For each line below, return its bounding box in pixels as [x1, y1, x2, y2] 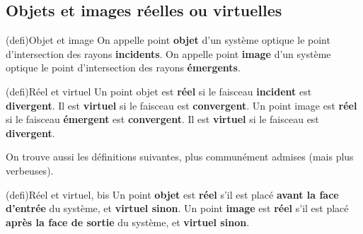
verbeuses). [6, 163, 54, 177]
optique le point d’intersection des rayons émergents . [6, 60, 241, 75]
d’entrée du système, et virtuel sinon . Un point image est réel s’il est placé [6, 201, 349, 216]
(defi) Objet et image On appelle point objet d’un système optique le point [6, 33, 330, 47]
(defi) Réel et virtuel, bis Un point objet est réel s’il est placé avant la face [6, 187, 339, 201]
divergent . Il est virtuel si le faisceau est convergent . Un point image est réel [6, 98, 357, 112]
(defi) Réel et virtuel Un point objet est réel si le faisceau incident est [6, 83, 312, 98]
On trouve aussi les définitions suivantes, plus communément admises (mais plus [6, 149, 354, 164]
